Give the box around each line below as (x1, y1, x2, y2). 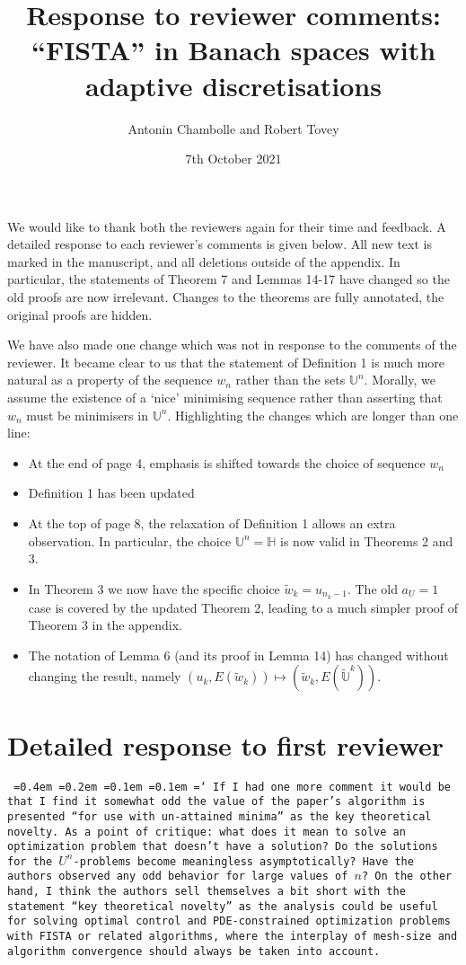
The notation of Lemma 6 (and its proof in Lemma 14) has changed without (28, 645, 449, 664)
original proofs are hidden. (7, 305, 153, 323)
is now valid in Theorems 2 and (280, 531, 453, 550)
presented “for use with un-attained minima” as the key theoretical (7, 810, 432, 823)
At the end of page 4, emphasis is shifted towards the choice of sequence (28, 453, 426, 472)
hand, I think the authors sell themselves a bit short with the (7, 885, 406, 899)
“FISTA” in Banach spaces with (31, 31, 436, 68)
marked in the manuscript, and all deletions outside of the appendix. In (7, 252, 400, 270)
